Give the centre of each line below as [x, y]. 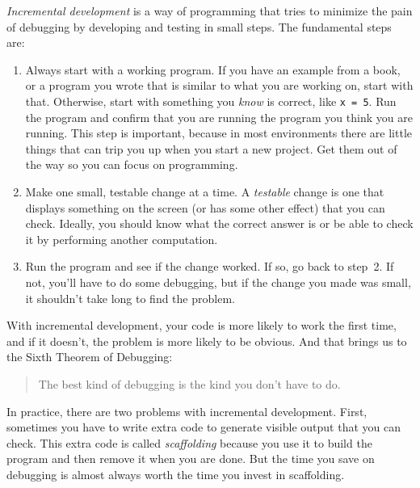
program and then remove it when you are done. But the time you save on [191, 459]
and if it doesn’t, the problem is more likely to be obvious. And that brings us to [207, 341]
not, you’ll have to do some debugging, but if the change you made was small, [218, 282]
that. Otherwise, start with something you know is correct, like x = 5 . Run [211, 101]
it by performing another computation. [122, 239]
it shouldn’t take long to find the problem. [130, 298]
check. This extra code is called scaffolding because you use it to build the [189, 442]
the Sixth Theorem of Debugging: [90, 357]
